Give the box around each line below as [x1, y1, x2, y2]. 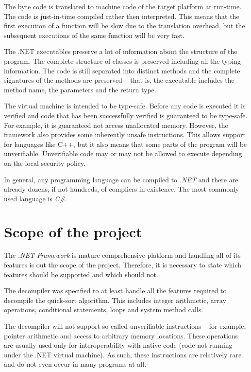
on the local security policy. [4, 158, 86, 168]
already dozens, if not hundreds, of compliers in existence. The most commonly [4, 184, 239, 194]
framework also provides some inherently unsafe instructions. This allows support [4, 129, 246, 140]
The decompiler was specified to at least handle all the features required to [4, 285, 227, 296]
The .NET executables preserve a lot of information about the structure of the [4, 46, 237, 56]
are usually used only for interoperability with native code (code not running [4, 340, 233, 350]
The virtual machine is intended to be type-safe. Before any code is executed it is [4, 101, 246, 111]
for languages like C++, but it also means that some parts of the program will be [4, 139, 247, 149]
